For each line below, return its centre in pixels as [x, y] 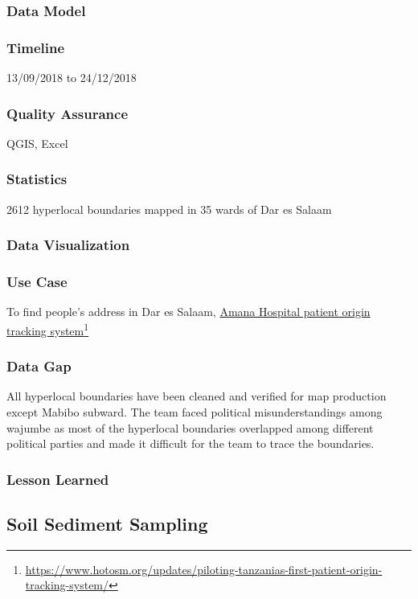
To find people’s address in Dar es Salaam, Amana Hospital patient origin [189, 312]
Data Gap [39, 366]
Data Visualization [68, 245]
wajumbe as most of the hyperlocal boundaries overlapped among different [190, 427]
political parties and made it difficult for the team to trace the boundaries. [191, 443]
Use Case [37, 282]
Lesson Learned [58, 479]
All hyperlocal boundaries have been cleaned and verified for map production [197, 396]
